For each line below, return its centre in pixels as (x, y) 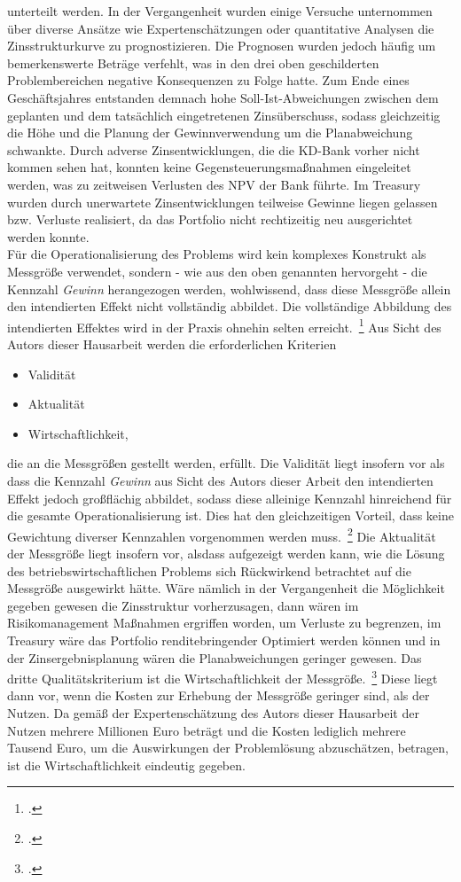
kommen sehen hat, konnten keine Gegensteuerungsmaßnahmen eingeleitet (209, 167)
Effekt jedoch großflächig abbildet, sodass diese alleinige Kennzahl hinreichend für (230, 498)
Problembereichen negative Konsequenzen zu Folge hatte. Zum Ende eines (208, 80)
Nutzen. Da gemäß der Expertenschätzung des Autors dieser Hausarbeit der (213, 712)
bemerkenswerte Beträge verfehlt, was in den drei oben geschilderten (193, 62)
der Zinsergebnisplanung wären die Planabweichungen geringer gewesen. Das (215, 657)
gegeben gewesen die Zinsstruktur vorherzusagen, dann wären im (183, 605)
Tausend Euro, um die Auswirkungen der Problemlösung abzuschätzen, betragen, (228, 748)
